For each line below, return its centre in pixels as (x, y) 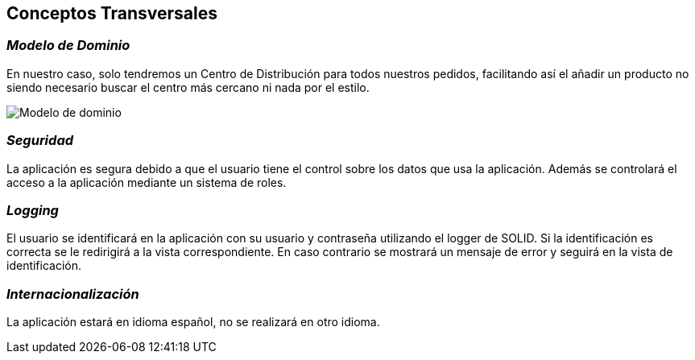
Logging (33, 210)
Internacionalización (73, 294)
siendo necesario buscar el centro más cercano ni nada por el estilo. (188, 87)
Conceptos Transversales (112, 13)
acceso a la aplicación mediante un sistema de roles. (147, 182)
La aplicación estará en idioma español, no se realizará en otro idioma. (193, 322)
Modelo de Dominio (68, 46)
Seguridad (40, 141)
